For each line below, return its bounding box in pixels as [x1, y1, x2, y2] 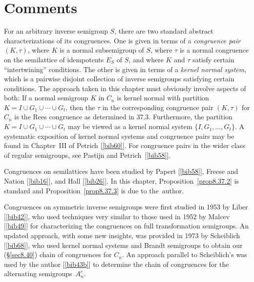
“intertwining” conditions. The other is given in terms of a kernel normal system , [4, 64, 247, 74]
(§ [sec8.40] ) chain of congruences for [4, 249, 112, 260]
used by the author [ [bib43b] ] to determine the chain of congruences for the [4, 259, 229, 269]
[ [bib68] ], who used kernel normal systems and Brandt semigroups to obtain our [4, 240, 243, 250]
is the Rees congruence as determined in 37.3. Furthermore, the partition [14, 112, 233, 122]
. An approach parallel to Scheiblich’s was [122, 249, 247, 260]
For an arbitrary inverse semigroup [4, 26, 108, 36]
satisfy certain [192, 54, 234, 64]
